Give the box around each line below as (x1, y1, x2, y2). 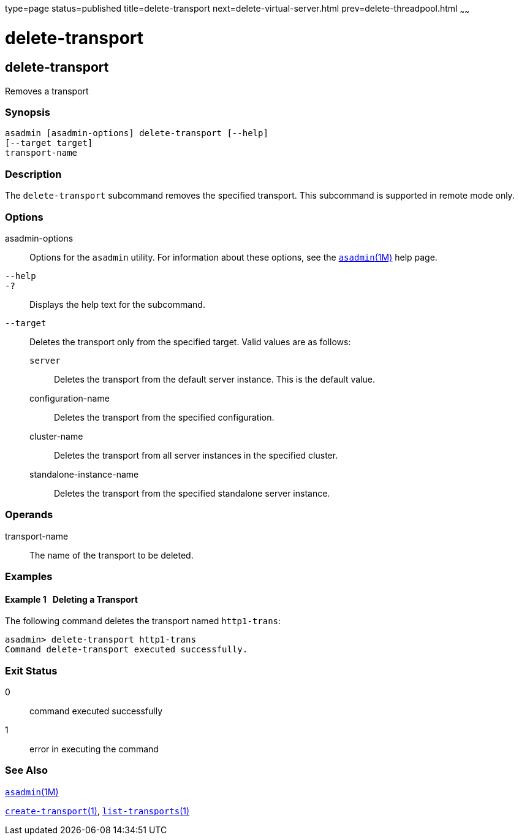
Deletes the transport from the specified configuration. (54, 411, 275, 422)
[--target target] (5, 138, 93, 148)
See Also (5, 764, 48, 777)
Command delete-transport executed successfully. (5, 644, 248, 655)
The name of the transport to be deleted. (29, 549, 194, 560)
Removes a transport (5, 85, 89, 96)
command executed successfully (29, 706, 163, 717)
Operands (5, 508, 53, 521)
